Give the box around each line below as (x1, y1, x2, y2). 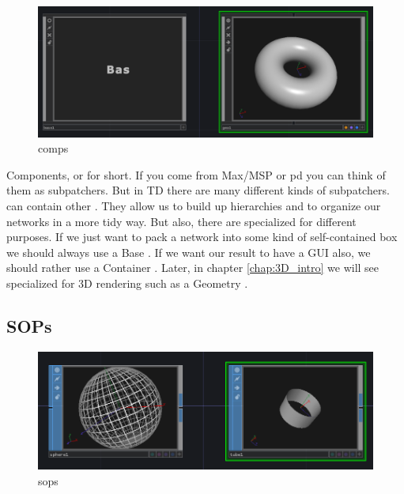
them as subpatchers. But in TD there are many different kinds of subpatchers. (6, 182, 390, 198)
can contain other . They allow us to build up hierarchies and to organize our (6, 198, 381, 213)
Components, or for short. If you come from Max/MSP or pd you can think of (6, 166, 386, 183)
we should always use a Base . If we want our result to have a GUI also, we (6, 243, 371, 260)
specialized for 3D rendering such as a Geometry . (6, 274, 248, 291)
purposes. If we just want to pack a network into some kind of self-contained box (6, 228, 398, 245)
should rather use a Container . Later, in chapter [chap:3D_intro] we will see (6, 259, 379, 276)
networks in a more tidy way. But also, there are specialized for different (6, 213, 357, 229)
